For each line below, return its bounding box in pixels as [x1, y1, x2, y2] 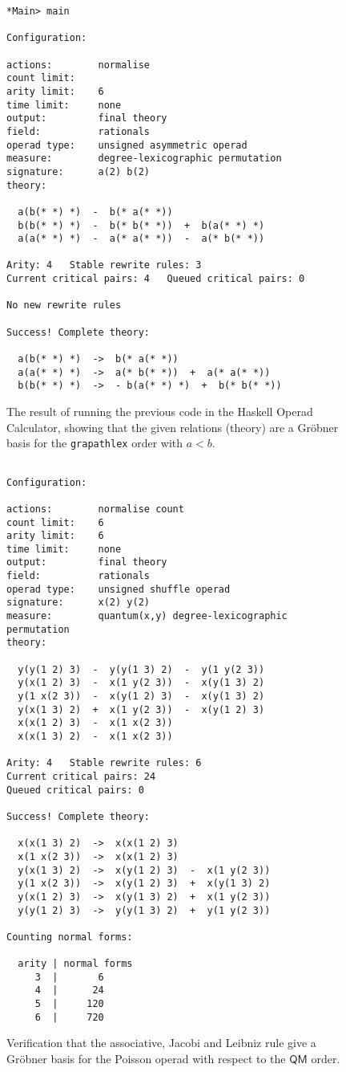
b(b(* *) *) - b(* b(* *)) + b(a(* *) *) [18, 219, 265, 231]
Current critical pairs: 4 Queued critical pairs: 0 [6, 273, 305, 285]
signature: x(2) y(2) [6, 597, 150, 609]
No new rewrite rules [6, 300, 122, 312]
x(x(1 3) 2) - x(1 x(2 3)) [18, 731, 173, 742]
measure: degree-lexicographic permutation [6, 153, 282, 165]
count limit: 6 [6, 516, 104, 528]
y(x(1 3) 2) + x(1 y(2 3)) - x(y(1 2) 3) [18, 703, 265, 715]
